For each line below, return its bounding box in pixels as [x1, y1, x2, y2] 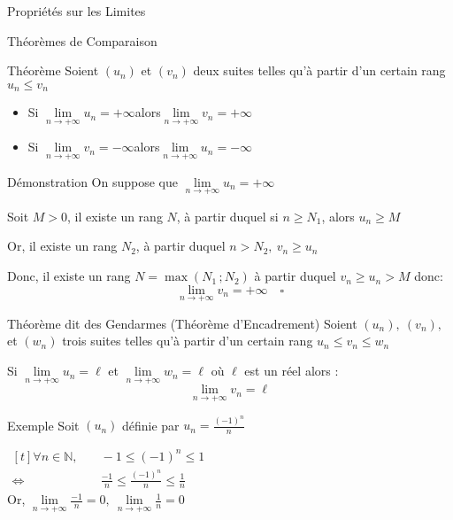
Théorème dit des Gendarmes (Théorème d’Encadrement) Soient [7, 314, 357, 332]
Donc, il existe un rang [7, 267, 131, 285]
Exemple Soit [7, 415, 80, 434]
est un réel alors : [244, 361, 339, 380]
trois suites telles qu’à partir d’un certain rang [62, 331, 313, 350]
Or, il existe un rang [7, 237, 118, 255]
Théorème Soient [7, 61, 99, 80]
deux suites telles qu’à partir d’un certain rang [193, 61, 446, 80]
